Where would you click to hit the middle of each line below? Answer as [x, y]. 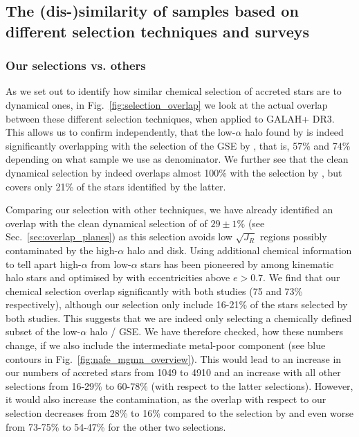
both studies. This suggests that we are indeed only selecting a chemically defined [179, 318]
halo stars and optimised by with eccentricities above [118, 277]
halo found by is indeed [294, 132]
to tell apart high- [44, 264]
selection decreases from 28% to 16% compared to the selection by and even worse [179, 413]
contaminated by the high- [62, 250]
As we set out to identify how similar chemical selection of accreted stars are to [174, 91]
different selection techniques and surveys [158, 31]
